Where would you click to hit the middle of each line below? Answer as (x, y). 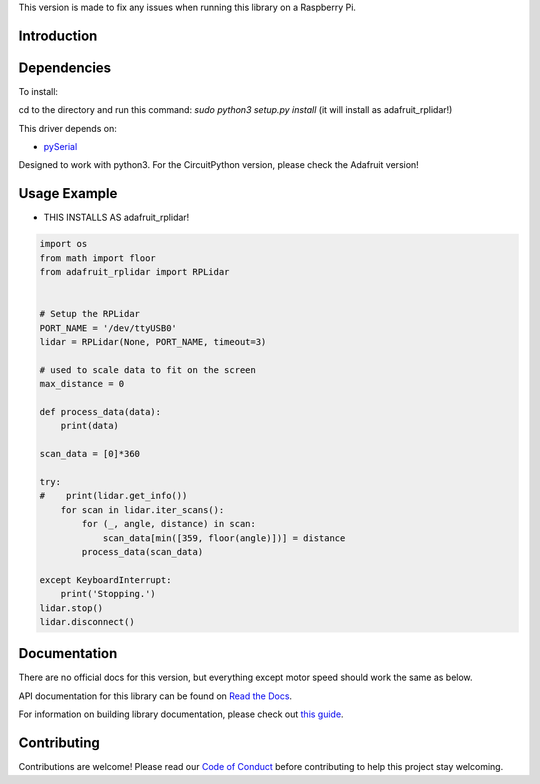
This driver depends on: (67, 128)
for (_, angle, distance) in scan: (169, 524)
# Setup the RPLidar (89, 314)
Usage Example (68, 193)
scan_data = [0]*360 (89, 454)
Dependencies (65, 67)
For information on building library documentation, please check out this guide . (181, 714)
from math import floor (98, 258)
